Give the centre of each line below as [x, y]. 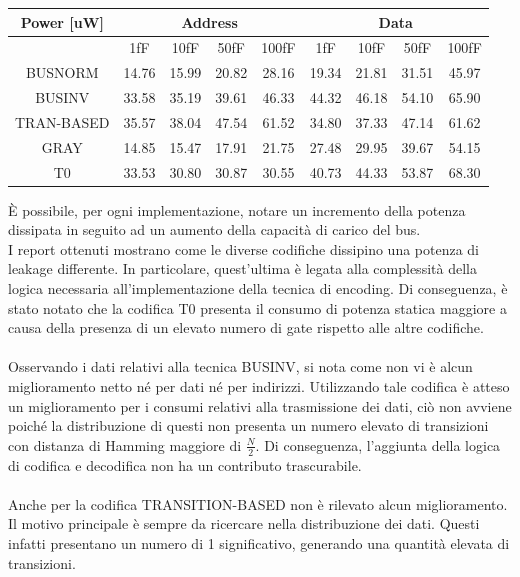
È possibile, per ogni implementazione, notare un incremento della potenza [237, 209]
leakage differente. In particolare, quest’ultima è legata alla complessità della [242, 268]
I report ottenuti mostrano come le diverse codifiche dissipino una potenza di [244, 248]
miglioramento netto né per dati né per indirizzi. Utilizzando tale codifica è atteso [259, 386]
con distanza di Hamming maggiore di [125, 444]
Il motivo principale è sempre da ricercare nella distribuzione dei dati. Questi [244, 523]
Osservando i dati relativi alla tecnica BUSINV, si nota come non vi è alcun [240, 366]
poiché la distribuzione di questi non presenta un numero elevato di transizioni [248, 425]
